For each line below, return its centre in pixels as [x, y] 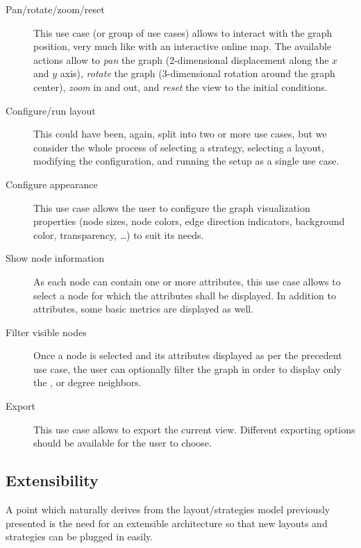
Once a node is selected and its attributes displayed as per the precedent [188, 355]
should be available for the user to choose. [123, 443]
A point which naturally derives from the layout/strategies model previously [168, 509]
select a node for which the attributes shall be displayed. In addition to [185, 295]
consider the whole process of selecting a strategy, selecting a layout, [179, 147]
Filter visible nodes [46, 332]
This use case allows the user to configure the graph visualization [172, 207]
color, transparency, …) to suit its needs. [119, 234]
